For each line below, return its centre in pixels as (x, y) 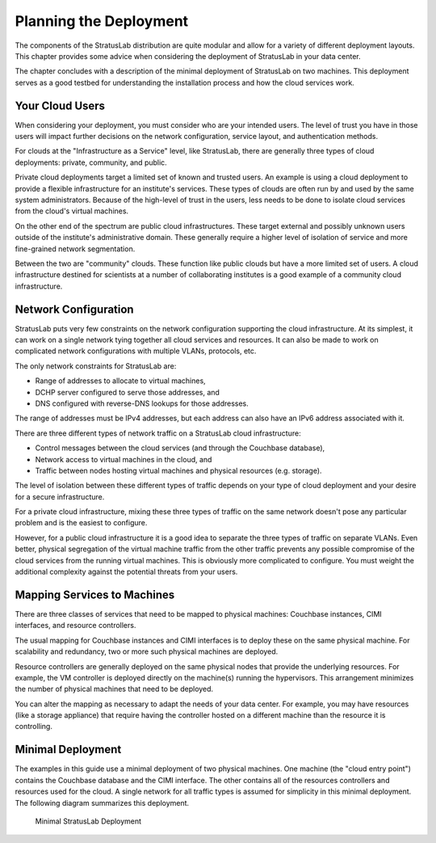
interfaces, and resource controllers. (75, 626)
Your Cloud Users (60, 105)
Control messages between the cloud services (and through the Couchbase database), (180, 448)
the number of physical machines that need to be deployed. (114, 689)
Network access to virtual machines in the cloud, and (124, 459)
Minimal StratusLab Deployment (88, 821)
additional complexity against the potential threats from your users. (126, 572)
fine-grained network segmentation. (75, 249)
